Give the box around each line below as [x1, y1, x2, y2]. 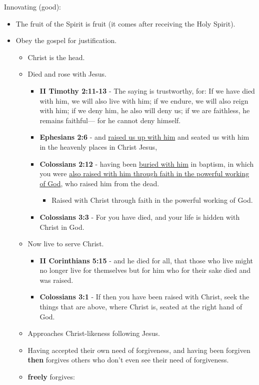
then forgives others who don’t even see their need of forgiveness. [27, 354, 229, 365]
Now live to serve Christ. [27, 238, 104, 249]
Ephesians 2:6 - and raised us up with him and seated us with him [39, 132, 249, 142]
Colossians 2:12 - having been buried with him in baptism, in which [39, 158, 254, 169]
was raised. [39, 274, 73, 285]
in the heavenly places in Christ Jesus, [39, 141, 157, 152]
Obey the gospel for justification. [15, 35, 117, 46]
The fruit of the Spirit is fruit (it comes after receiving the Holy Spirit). [15, 18, 235, 29]
